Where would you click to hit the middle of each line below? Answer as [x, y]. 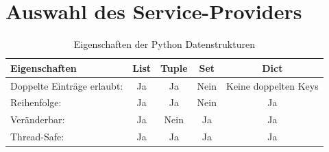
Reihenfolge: [36, 102]
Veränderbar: [38, 119]
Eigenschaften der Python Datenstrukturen [164, 44]
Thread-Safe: [37, 137]
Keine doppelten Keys [272, 85]
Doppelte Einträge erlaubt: [67, 85]
